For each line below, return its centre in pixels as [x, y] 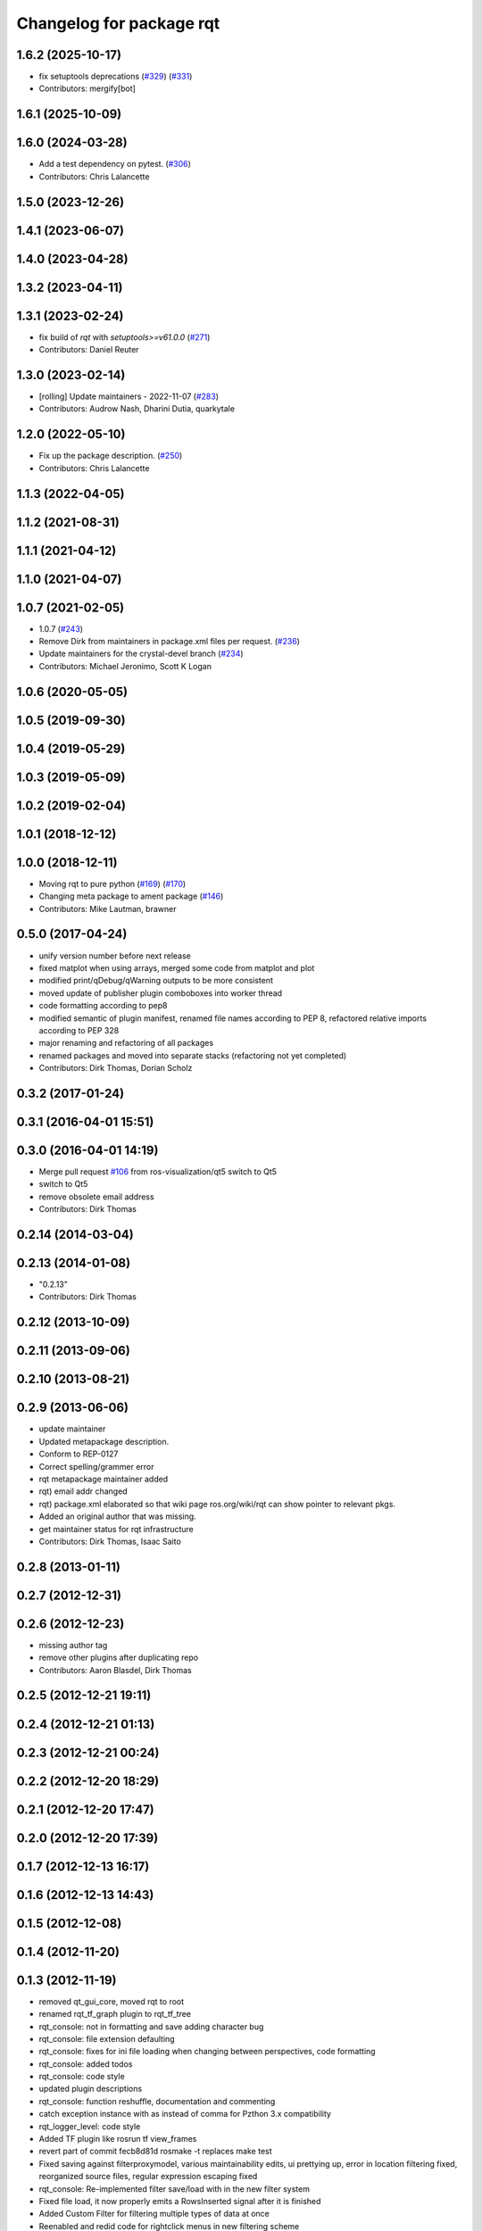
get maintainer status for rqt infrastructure [116, 1529]
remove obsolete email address [97, 1197]
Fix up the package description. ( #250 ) [111, 456]
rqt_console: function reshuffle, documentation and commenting [157, 2101]
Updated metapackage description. [104, 1441]
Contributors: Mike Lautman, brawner [108, 908]
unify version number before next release [115, 956]
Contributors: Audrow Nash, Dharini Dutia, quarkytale [137, 409]
